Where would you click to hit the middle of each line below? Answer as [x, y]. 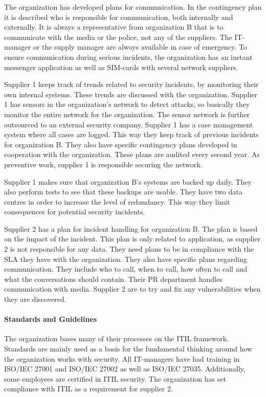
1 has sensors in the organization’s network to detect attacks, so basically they [127, 104]
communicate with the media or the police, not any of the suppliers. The [118, 37]
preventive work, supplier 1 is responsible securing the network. [103, 164]
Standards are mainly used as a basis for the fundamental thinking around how [128, 349]
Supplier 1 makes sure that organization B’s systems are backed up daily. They [128, 181]
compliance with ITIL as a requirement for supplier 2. [88, 389]
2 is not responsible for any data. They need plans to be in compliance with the [129, 249]
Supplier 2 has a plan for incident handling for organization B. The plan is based [131, 228]
